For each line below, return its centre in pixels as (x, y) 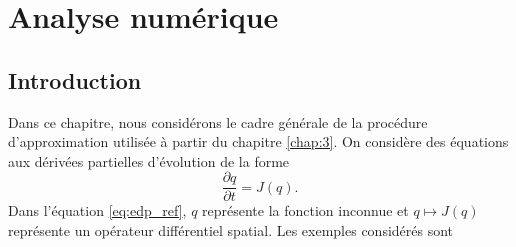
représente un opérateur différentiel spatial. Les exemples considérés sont (231, 230)
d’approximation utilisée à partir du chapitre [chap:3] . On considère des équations (258, 141)
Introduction (75, 79)
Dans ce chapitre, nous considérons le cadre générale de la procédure (218, 121)
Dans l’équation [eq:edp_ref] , (97, 210)
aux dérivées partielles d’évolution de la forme (149, 160)
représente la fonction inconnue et (305, 210)
